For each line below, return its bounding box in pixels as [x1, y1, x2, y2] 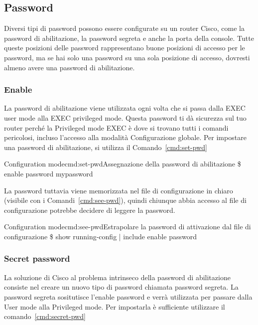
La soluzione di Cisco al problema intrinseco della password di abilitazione [4, 272, 231, 282]
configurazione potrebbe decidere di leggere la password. [4, 204, 175, 215]
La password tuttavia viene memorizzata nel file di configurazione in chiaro [4, 185, 233, 195]
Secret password [4, 252, 70, 265]
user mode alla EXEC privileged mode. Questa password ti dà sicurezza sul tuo [4, 112, 247, 123]
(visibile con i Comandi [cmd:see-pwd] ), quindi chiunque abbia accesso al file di [4, 195, 247, 205]
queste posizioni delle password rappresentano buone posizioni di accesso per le [4, 42, 245, 53]
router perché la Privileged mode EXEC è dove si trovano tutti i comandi [4, 122, 229, 133]
